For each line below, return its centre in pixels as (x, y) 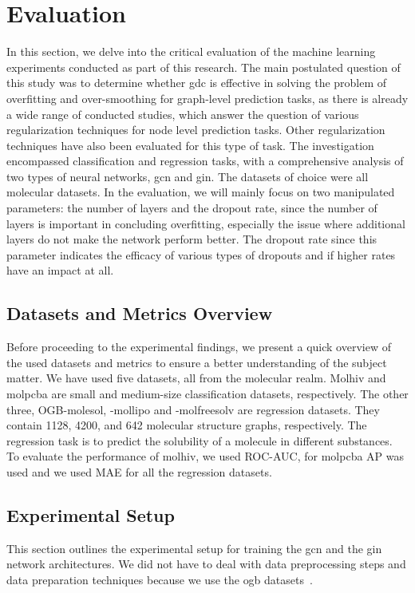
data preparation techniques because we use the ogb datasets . (160, 579)
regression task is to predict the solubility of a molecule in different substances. (200, 440)
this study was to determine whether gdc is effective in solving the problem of (197, 83)
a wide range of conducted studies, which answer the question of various (183, 114)
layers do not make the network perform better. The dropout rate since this (192, 239)
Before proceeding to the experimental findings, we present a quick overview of (199, 347)
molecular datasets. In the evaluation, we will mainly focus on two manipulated (201, 192)
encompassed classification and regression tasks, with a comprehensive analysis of (205, 161)
